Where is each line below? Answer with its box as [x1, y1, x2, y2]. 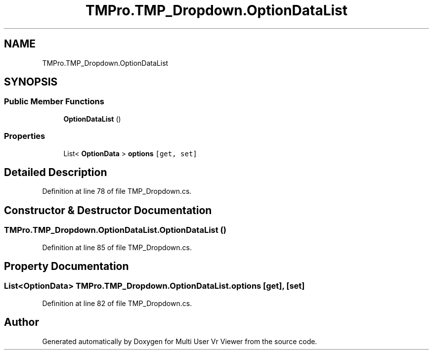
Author [4, 316, 39, 329]
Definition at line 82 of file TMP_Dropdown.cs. [42, 299, 192, 308]
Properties [4, 131, 45, 141]
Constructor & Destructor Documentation [4, 204, 212, 217]
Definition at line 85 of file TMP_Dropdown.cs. [42, 243, 192, 252]
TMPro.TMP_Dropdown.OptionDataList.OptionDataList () [4, 225, 226, 235]
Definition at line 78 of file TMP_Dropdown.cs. [42, 187, 192, 196]
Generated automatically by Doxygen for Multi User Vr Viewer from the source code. [42, 337, 317, 346]
